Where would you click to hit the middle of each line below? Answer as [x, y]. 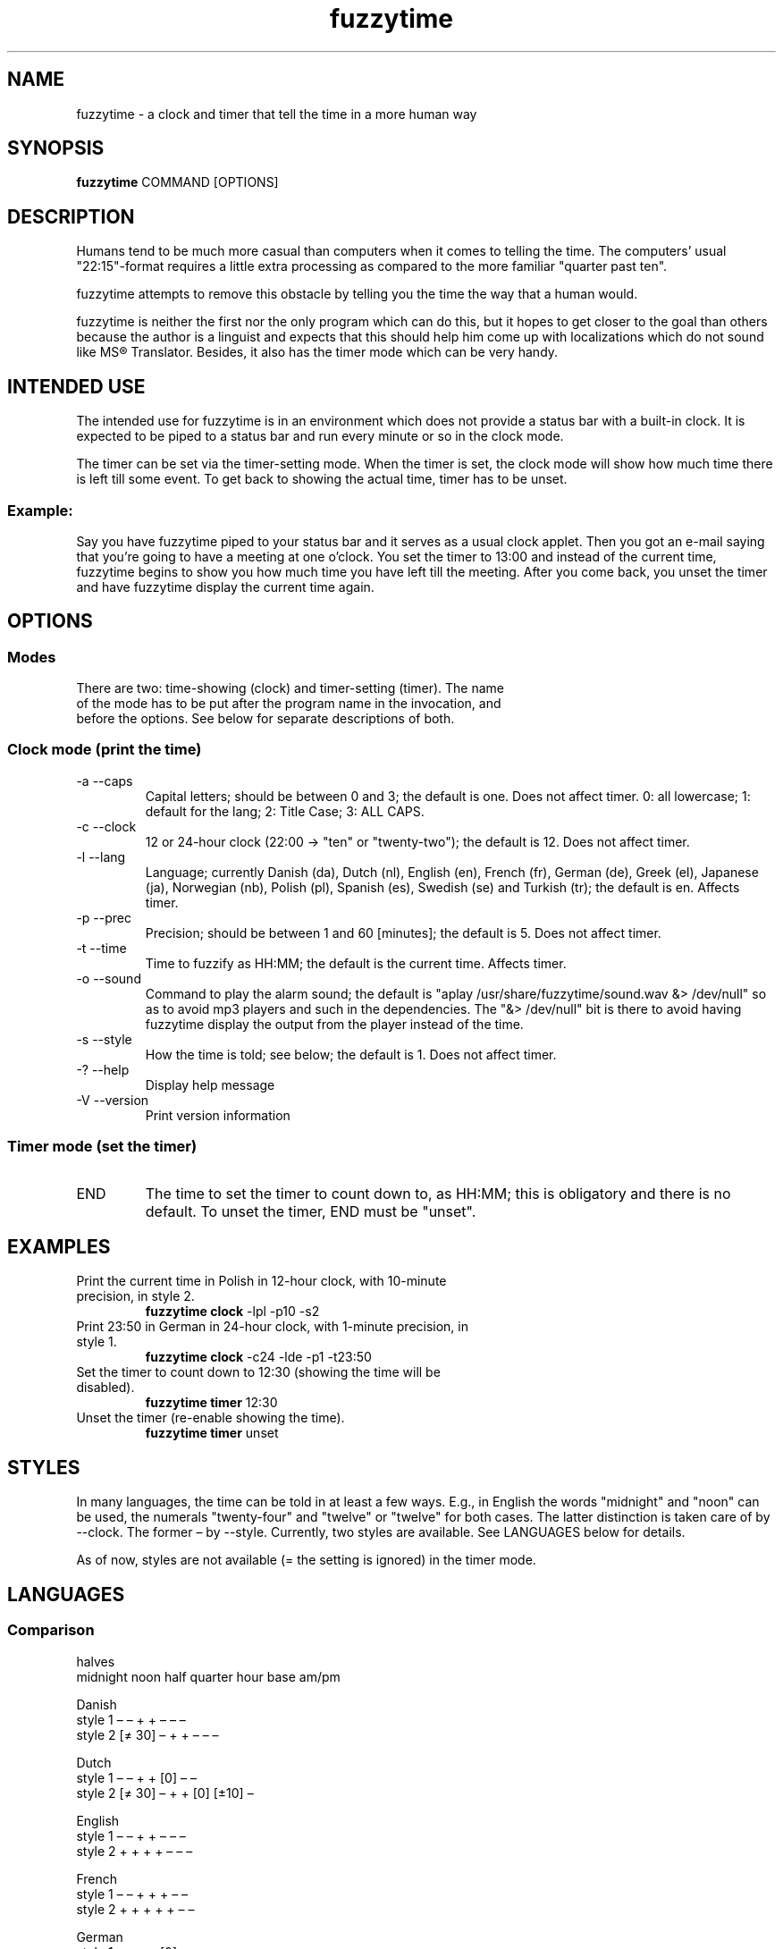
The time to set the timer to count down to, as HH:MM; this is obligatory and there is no [438, 1193]
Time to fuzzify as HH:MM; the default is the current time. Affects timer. [356, 963]
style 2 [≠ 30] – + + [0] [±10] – [165, 1793]
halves [96, 1661]
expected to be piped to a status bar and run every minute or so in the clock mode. [320, 436]
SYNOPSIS [56, 148]
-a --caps [105, 780]
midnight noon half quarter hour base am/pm [208, 1676]
